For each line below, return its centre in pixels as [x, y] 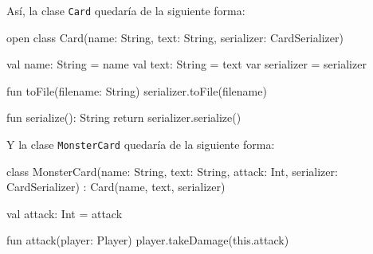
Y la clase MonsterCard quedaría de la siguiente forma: [141, 145]
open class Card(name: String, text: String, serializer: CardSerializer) [175, 37]
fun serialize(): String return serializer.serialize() [124, 117]
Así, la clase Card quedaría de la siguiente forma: [126, 10]
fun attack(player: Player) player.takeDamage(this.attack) [148, 240]
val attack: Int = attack [65, 213]
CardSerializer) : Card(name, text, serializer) [116, 187]
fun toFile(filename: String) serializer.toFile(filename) [137, 90]
